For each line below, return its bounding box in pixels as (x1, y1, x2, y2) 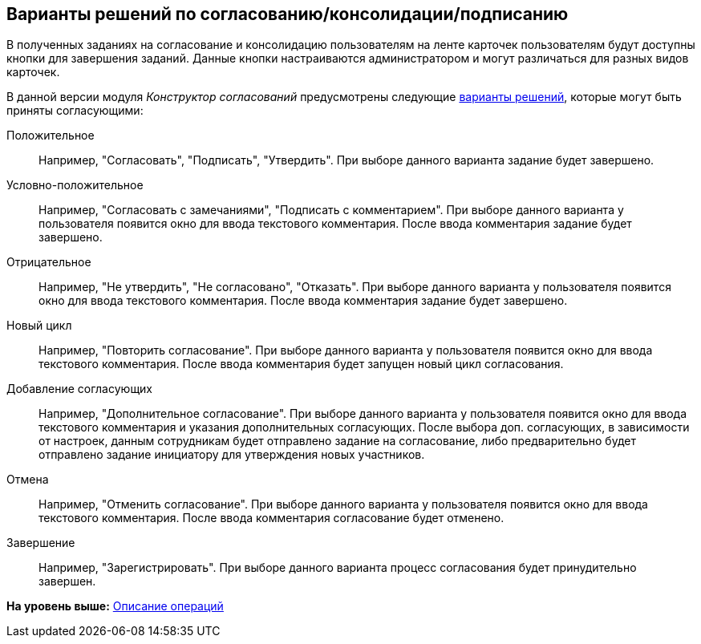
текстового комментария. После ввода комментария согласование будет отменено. (38, 511, 504, 525)
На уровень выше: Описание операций (6, 599, 224, 614)
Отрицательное (6, 255, 91, 269)
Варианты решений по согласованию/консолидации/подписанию (6, 4, 569, 24)
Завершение (6, 536, 75, 550)
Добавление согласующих (6, 382, 153, 396)
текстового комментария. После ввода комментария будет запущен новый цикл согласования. (38, 357, 564, 371)
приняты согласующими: (6, 103, 144, 118)
